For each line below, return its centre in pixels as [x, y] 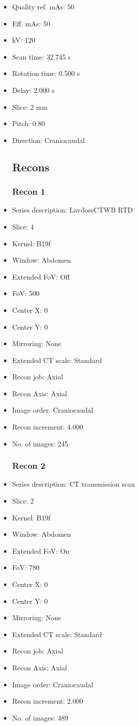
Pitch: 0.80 [28, 123]
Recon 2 [29, 466]
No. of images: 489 [40, 717]
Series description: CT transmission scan [73, 484]
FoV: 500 [26, 293]
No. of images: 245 [40, 443]
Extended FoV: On [41, 550]
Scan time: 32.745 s [42, 56]
